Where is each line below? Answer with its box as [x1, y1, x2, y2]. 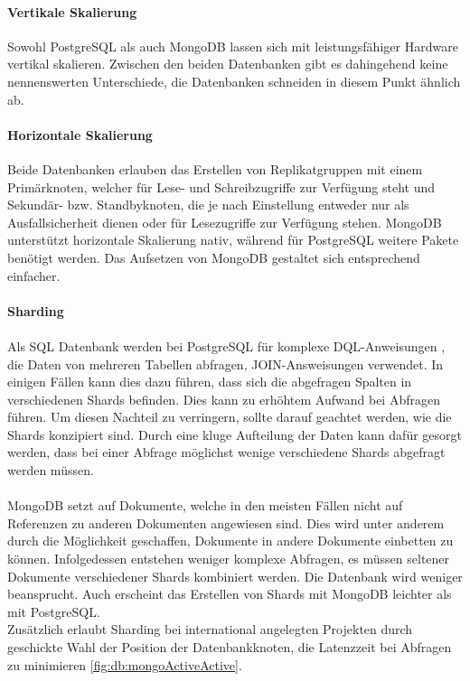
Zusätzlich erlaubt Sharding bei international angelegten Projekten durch [7, 620, 413, 639]
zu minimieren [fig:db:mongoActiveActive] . [7, 655, 242, 674]
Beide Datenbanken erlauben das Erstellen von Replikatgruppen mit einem [7, 159, 423, 178]
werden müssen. [7, 461, 94, 480]
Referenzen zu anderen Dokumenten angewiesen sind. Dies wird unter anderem [7, 513, 445, 532]
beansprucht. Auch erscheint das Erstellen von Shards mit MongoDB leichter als [7, 584, 452, 603]
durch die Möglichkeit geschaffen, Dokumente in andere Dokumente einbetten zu [7, 531, 454, 550]
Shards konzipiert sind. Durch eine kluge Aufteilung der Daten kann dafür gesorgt [7, 424, 462, 443]
